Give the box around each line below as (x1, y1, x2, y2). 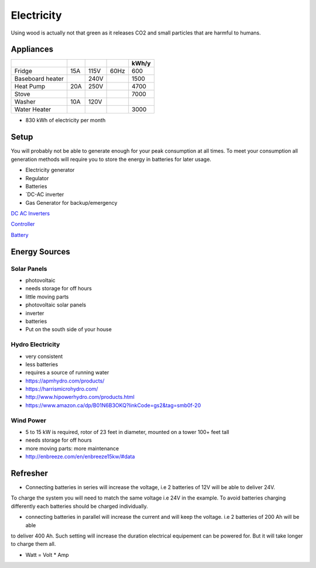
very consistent (25, 353, 63, 360)
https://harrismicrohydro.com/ (25, 385, 98, 393)
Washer (14, 98, 36, 106)
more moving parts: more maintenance (25, 445, 119, 452)
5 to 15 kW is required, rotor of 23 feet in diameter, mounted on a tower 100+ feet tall (25, 429, 229, 435)
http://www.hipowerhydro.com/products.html (25, 394, 135, 401)
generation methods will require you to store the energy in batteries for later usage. (11, 156, 212, 163)
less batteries (25, 360, 59, 368)
